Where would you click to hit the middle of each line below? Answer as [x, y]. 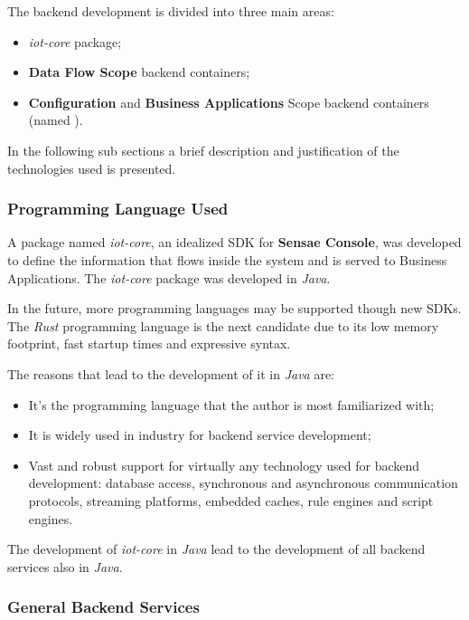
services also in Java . [65, 566]
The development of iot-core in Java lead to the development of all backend [216, 549]
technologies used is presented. [92, 168]
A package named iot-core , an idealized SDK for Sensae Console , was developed [234, 242]
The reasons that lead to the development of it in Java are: [171, 373]
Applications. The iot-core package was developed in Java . [169, 277]
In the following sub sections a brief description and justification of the [203, 150]
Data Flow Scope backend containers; [139, 72]
